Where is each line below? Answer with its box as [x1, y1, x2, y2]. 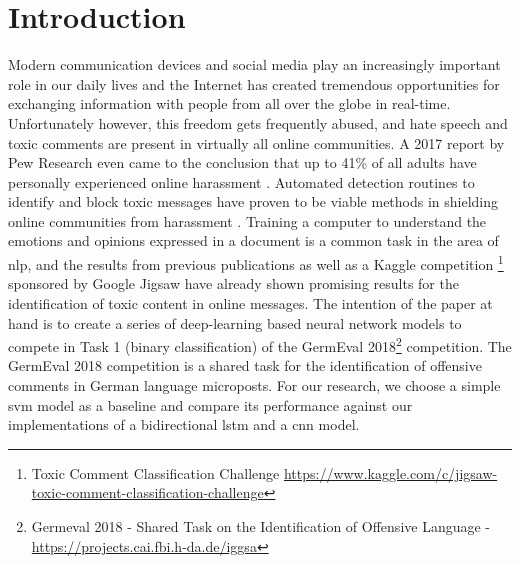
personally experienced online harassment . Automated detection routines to [8, 171, 475, 192]
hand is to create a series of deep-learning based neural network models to [8, 312, 462, 333]
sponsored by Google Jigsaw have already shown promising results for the [8, 273, 459, 294]
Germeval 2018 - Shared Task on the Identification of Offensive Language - [31, 515, 491, 536]
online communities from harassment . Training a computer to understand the [8, 210, 487, 231]
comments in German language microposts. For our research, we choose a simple [8, 374, 501, 395]
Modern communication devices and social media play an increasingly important [8, 54, 501, 75]
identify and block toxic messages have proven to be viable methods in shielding [8, 191, 499, 212]
